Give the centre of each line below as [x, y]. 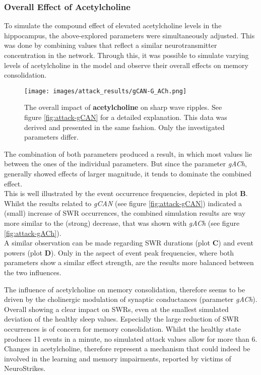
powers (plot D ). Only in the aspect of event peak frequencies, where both [119, 252]
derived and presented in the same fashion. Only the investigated [124, 127]
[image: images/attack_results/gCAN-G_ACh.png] [106, 91]
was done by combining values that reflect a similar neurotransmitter [111, 45]
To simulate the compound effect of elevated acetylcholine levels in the [113, 25]
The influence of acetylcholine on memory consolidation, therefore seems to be [125, 289]
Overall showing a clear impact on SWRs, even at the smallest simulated [116, 309]
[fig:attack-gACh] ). [33, 233]
